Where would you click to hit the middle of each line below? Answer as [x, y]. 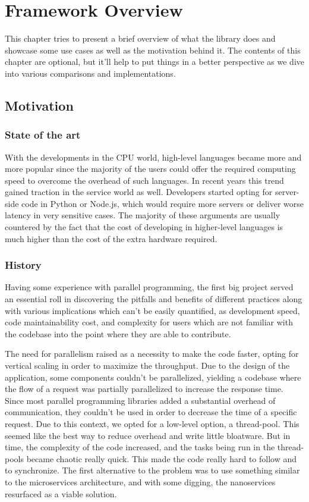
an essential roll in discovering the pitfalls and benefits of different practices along [154, 299]
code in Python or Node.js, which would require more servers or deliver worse [163, 203]
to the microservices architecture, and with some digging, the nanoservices [140, 481]
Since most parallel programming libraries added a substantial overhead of [140, 400]
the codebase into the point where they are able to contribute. [118, 333]
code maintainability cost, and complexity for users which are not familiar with [149, 322]
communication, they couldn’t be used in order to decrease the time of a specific [151, 412]
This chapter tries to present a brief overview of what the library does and [140, 38]
